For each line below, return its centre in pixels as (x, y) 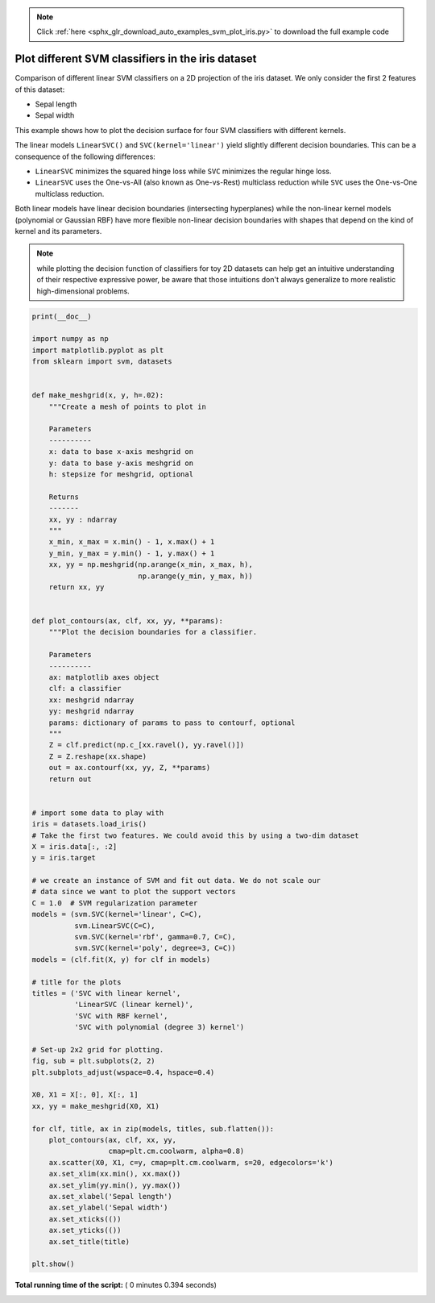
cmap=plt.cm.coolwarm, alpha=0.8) (176, 1151)
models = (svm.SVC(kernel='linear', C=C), (117, 914)
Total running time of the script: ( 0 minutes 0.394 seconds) (116, 1285)
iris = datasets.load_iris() (89, 824)
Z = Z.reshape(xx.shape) (98, 756)
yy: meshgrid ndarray (91, 711)
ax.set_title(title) (89, 1241)
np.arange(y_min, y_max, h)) (195, 576)
